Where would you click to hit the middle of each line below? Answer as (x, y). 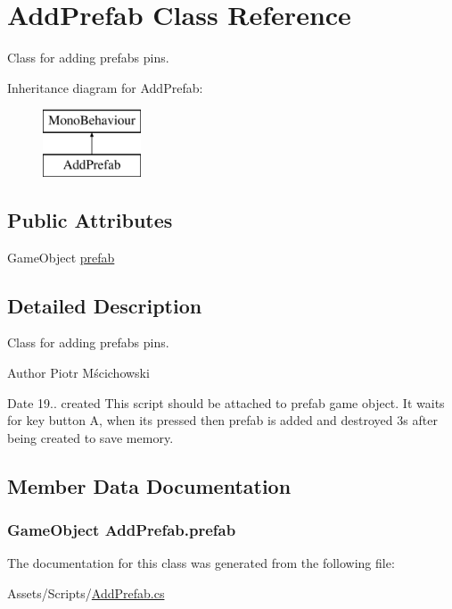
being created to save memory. (90, 437)
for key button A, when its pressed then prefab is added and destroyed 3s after (222, 420)
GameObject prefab (61, 257)
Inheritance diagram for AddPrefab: (105, 87)
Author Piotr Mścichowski (78, 373)
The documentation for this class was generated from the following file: (201, 563)
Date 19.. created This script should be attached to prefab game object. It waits (226, 402)
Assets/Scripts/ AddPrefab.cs (86, 593)
